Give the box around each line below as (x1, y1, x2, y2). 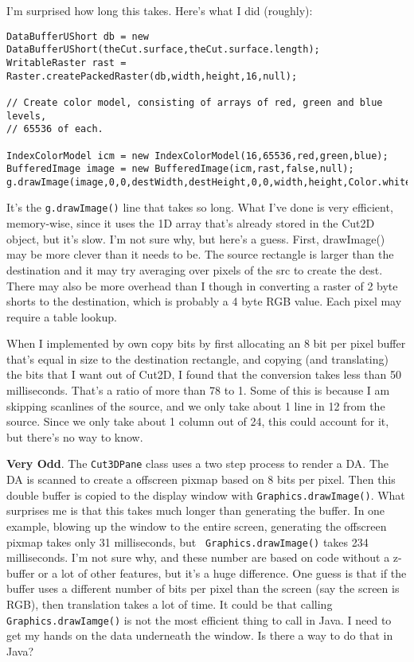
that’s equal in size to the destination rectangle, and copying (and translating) (6, 350, 389, 367)
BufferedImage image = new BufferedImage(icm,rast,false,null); (6, 163, 354, 175)
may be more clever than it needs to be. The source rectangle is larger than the (6, 246, 394, 263)
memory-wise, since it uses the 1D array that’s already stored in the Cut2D (6, 215, 375, 232)
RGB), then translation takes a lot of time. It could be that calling (6, 595, 333, 612)
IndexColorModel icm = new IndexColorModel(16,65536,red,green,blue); (6, 150, 389, 162)
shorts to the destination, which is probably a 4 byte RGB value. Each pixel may (6, 293, 402, 310)
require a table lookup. (6, 308, 117, 325)
